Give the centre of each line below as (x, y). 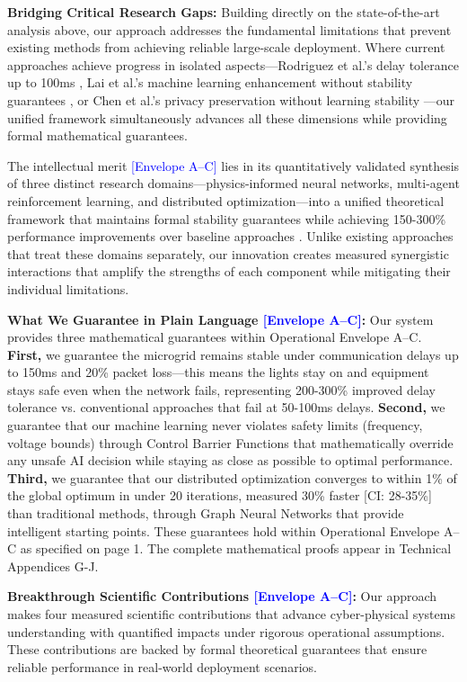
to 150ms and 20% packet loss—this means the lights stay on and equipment (218, 372)
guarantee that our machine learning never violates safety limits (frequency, (215, 425)
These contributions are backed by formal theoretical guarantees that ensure (217, 649)
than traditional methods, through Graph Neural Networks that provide (206, 513)
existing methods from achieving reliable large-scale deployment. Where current (226, 47)
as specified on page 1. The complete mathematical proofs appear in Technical (236, 548)
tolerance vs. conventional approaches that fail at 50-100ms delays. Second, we (226, 407)
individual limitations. (68, 288)
